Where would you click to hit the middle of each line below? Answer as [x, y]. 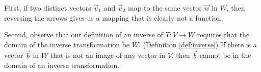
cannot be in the [225, 55]
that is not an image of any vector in [108, 55]
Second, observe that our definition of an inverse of [84, 34]
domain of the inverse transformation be [67, 44]
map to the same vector [165, 8]
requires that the [223, 34]
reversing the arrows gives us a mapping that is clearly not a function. [114, 17]
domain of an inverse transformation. [62, 65]
